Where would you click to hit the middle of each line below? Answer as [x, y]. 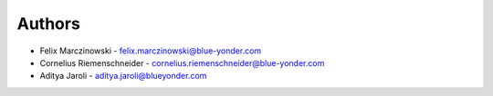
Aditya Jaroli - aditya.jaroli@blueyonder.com [123, 76]
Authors [49, 24]
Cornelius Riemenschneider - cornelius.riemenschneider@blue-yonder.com [182, 62]
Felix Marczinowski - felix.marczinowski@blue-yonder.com [151, 51]
